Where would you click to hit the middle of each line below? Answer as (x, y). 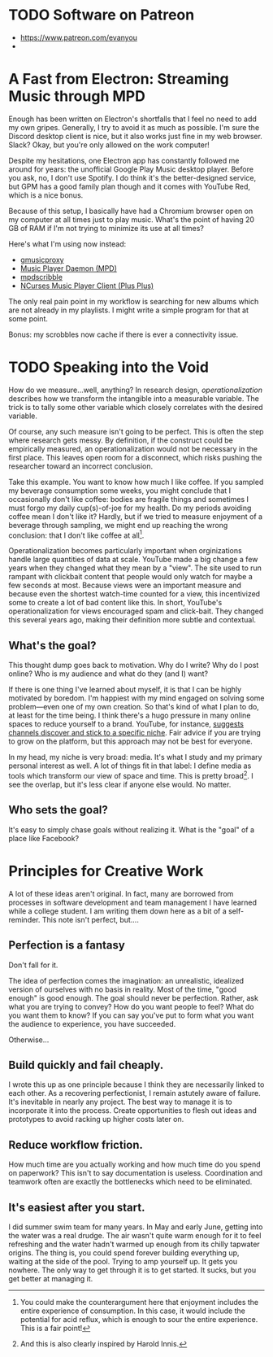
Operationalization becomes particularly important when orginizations (125, 551)
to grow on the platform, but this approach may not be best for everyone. (131, 741)
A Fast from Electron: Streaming (119, 79)
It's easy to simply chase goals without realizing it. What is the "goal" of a (131, 829)
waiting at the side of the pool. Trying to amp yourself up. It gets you (123, 1261)
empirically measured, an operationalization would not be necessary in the (133, 448)
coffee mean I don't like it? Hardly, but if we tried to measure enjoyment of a (135, 516)
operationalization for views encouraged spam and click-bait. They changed (136, 611)
